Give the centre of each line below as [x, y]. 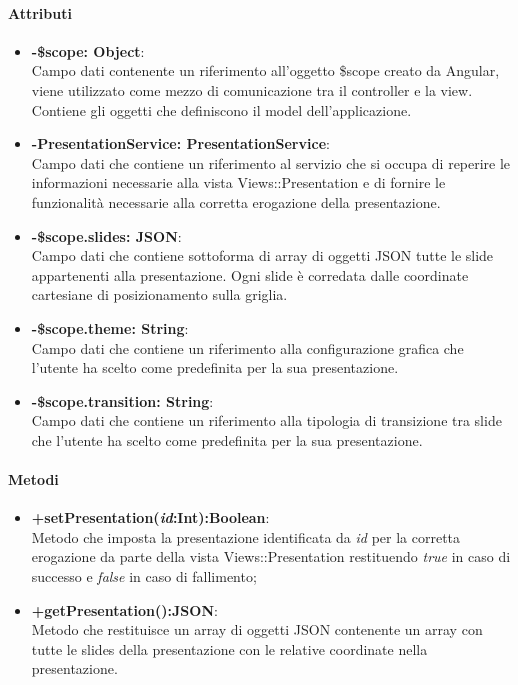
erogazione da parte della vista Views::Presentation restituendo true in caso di [271, 556]
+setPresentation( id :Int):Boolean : [150, 517]
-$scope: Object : [88, 50]
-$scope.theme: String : [110, 327]
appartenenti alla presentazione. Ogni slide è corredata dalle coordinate [250, 274]
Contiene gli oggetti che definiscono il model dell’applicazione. [221, 109]
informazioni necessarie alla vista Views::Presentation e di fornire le [238, 182]
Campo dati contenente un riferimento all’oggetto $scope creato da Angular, [265, 70]
